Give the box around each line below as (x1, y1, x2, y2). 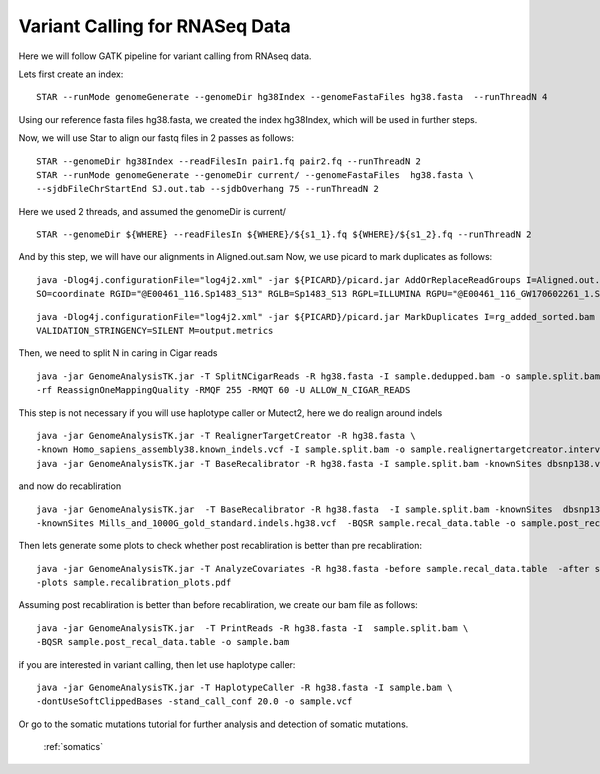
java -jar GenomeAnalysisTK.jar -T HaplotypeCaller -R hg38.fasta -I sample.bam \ (36, 682, 453, 694)
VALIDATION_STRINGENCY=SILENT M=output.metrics (36, 325, 274, 337)
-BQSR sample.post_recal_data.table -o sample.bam (36, 636, 290, 648)
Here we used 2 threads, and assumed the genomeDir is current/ (18, 205, 287, 217)
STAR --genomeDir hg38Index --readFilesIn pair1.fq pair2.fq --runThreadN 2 (36, 155, 422, 167)
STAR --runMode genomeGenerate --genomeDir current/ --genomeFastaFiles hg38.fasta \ (36, 169, 474, 180)
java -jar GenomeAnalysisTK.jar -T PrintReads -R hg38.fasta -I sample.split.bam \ (36, 622, 469, 634)
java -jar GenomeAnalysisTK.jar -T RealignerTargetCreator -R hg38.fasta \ (36, 430, 416, 441)
